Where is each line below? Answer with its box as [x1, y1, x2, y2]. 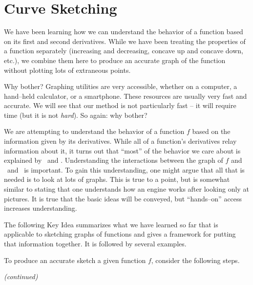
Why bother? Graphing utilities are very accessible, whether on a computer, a [4, 81, 237, 91]
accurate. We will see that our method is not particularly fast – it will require [4, 100, 236, 110]
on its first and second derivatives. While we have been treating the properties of [4, 36, 246, 46]
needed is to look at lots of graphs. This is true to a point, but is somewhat [4, 174, 230, 184]
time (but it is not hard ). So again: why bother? [4, 110, 148, 120]
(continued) [4, 271, 38, 282]
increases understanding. [4, 203, 77, 213]
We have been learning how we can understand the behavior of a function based [4, 26, 243, 37]
